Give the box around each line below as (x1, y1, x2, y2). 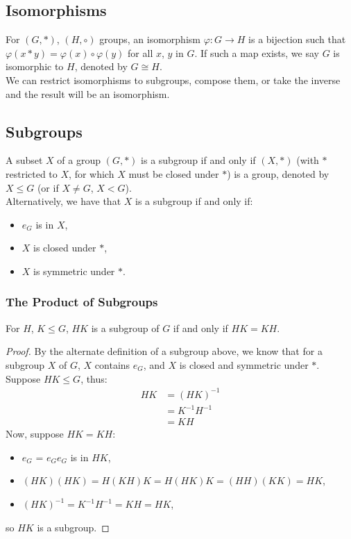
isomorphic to (6, 59, 64, 74)
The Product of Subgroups (6, 293, 158, 310)
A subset (6, 153, 43, 167)
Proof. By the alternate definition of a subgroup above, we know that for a (6, 344, 323, 358)
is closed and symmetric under (179, 357, 309, 372)
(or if (37, 180, 59, 194)
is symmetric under (33, 263, 115, 278)
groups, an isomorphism (99, 32, 200, 47)
